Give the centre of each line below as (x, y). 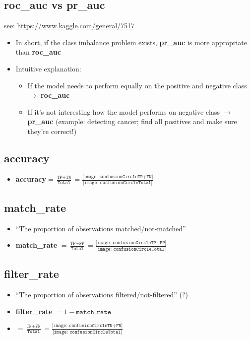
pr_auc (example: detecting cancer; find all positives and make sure (132, 121)
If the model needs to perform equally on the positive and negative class (137, 85)
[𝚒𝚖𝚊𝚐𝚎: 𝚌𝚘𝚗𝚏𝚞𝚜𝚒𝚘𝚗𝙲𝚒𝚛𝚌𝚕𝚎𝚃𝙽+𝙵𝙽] (87, 326)
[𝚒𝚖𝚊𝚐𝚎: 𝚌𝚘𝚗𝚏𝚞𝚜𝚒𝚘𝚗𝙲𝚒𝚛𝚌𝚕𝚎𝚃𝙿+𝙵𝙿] (131, 243)
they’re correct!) (52, 131)
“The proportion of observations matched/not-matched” (101, 228)
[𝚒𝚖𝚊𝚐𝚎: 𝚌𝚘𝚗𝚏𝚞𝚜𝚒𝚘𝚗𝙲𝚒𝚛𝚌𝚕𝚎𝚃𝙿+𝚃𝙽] (118, 176)
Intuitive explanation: (48, 68)
